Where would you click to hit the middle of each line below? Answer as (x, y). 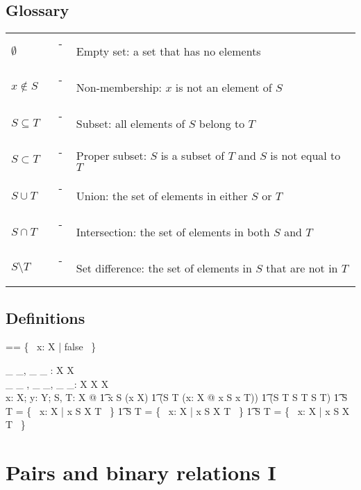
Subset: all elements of (131, 123)
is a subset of (193, 156)
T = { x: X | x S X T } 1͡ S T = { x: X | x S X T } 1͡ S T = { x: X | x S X (178, 410)
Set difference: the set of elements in (164, 268)
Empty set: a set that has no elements (168, 51)
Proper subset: (111, 156)
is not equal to (305, 156)
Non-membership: (119, 87)
